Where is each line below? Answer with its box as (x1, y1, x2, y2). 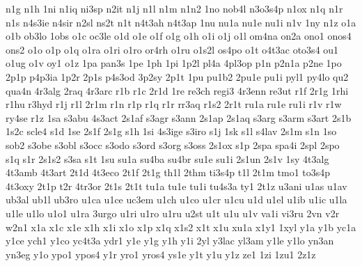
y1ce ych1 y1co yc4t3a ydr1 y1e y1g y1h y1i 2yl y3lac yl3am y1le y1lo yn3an (6, 233, 334, 248)
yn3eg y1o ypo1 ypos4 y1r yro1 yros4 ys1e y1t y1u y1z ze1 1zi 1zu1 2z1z (6, 247, 316, 261)
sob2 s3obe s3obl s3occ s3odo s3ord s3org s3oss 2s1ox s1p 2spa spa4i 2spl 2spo (6, 137, 340, 152)
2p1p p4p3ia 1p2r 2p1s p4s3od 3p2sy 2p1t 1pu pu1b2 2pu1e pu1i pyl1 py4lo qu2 (6, 69, 349, 84)
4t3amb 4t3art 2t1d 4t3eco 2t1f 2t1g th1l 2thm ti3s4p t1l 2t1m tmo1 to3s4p (6, 165, 331, 180)
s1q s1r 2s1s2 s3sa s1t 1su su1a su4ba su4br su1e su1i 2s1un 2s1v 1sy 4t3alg (6, 151, 329, 166)
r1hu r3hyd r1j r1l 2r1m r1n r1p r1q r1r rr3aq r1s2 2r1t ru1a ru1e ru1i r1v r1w (6, 97, 342, 111)
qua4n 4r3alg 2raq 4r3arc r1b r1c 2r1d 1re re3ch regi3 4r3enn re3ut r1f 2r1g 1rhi (6, 83, 349, 97)
